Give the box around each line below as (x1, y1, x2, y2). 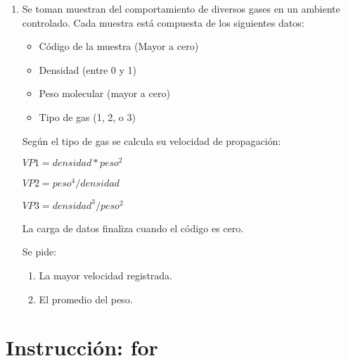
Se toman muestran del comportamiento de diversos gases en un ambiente (22, 1, 340, 15)
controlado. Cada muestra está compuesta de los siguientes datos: (22, 15, 305, 30)
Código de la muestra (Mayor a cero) (39, 39, 199, 53)
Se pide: (22, 244, 57, 259)
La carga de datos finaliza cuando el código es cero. (22, 220, 244, 235)
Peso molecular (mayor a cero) (39, 86, 170, 101)
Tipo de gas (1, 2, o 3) (39, 109, 136, 124)
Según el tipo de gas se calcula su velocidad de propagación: (22, 133, 281, 148)
